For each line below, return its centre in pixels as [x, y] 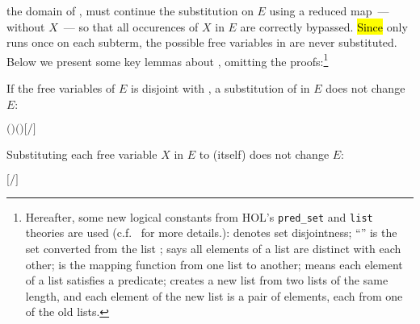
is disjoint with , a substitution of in [220, 88]
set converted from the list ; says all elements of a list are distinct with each [213, 249]
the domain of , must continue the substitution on [130, 10]
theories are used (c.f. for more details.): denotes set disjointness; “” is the [211, 233]
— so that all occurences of [131, 26]
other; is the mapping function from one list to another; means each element [214, 264]
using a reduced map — [329, 10]
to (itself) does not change [264, 154]
